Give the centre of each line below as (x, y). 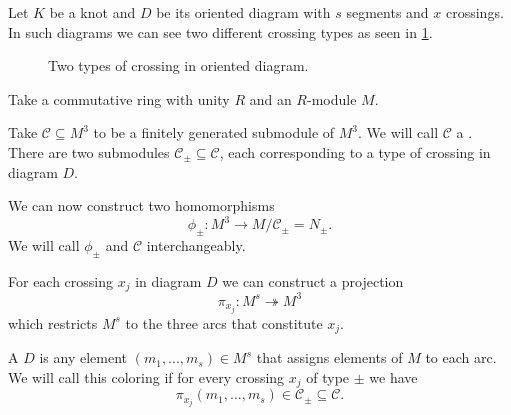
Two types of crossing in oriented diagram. (178, 65)
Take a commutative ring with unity (119, 98)
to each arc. (461, 357)
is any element (83, 357)
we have (393, 376)
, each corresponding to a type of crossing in (355, 151)
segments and (387, 12)
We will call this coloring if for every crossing (146, 376)
